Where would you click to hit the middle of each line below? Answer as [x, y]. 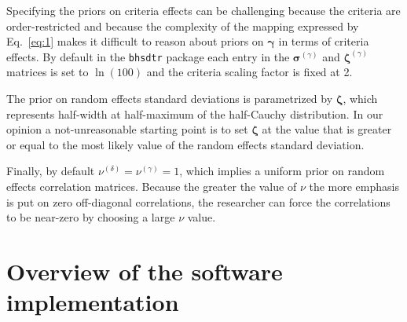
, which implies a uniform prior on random [282, 171]
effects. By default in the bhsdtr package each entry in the [148, 56]
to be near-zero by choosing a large [91, 217]
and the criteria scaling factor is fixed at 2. [249, 72]
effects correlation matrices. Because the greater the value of [152, 186]
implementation [93, 302]
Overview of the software [145, 271]
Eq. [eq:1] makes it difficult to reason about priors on [135, 41]
